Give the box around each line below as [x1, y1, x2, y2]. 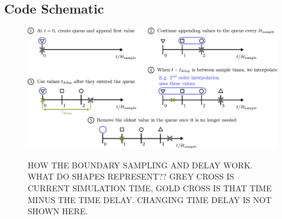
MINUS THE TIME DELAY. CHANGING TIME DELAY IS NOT [28, 193, 272, 205]
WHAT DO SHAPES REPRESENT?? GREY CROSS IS [28, 170, 234, 182]
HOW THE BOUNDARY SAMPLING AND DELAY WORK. [28, 158, 253, 171]
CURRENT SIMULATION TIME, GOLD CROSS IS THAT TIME [28, 181, 272, 194]
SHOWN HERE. [28, 205, 88, 217]
